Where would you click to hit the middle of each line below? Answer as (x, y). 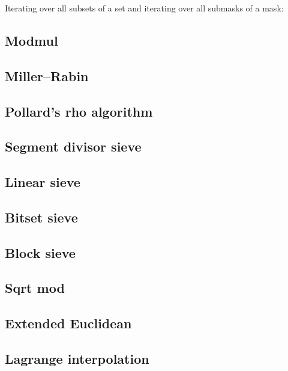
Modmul (31, 40)
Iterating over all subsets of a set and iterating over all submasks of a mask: (144, 8)
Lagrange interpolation (77, 359)
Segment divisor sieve (73, 146)
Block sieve (40, 252)
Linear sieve (43, 182)
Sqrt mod (35, 288)
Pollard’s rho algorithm (79, 111)
